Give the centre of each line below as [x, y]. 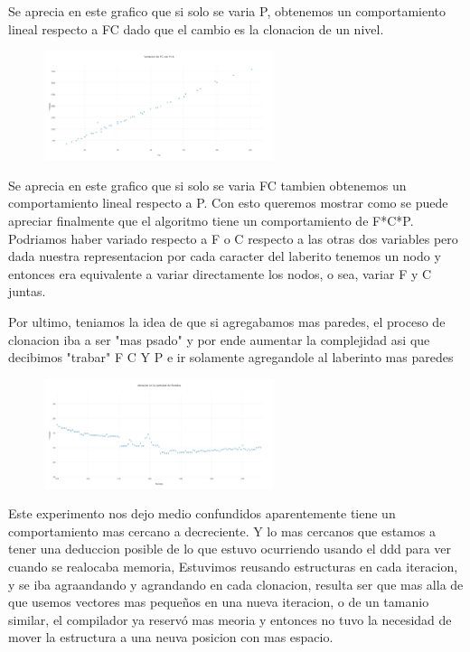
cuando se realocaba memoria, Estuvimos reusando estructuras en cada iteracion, [233, 567]
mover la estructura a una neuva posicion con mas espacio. [171, 637]
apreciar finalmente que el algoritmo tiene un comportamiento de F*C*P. [211, 220]
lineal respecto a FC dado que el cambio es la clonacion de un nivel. [196, 28]
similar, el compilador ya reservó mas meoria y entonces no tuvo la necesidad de [230, 619]
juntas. [27, 291]
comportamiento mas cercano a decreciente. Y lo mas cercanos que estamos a [222, 531]
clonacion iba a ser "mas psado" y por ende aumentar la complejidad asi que [219, 339]
